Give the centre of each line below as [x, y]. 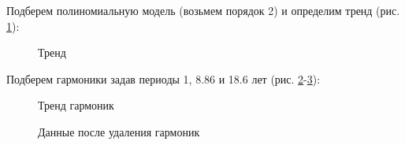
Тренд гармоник [76, 105]
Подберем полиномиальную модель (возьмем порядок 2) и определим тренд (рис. [203, 10]
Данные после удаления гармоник [119, 131]
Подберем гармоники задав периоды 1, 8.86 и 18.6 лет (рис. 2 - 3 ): [163, 78]
